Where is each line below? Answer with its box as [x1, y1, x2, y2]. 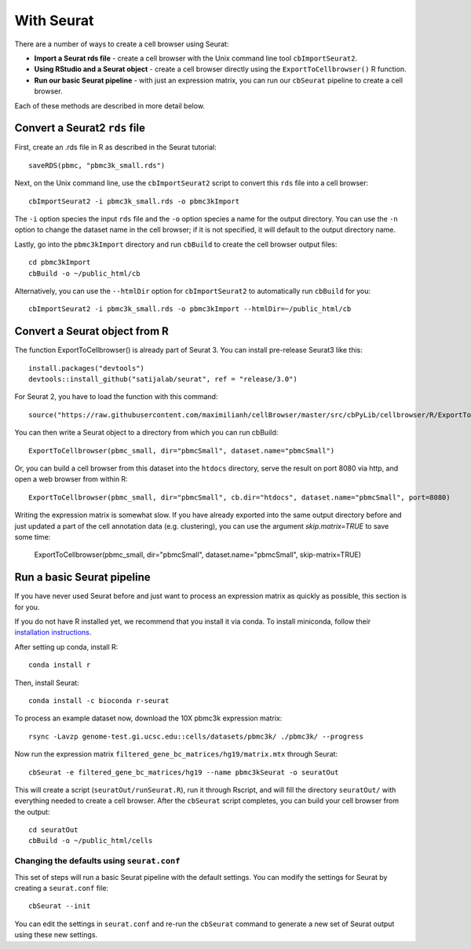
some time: [14, 532, 51, 541]
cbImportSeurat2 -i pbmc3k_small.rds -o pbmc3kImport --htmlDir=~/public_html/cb [28, 305, 352, 313]
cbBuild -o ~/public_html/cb [28, 269, 141, 278]
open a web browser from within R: [14, 474, 129, 484]
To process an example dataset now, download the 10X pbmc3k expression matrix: [14, 713, 283, 723]
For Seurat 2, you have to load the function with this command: [14, 392, 218, 401]
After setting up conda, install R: [14, 642, 119, 651]
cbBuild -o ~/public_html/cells [28, 837, 153, 845]
